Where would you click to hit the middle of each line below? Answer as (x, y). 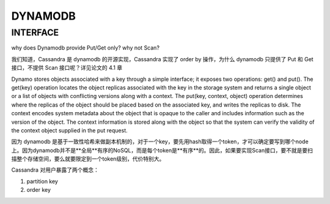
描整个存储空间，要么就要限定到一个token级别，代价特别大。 (88, 159)
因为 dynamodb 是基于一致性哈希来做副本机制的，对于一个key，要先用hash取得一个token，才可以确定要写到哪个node (160, 142)
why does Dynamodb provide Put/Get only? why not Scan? (86, 48)
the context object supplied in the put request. (69, 130)
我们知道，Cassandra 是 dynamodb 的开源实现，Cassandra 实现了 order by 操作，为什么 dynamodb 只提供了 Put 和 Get (163, 59)
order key (39, 190)
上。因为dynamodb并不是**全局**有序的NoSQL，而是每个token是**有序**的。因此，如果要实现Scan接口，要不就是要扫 (162, 150)
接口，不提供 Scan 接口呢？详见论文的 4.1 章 (67, 68)
